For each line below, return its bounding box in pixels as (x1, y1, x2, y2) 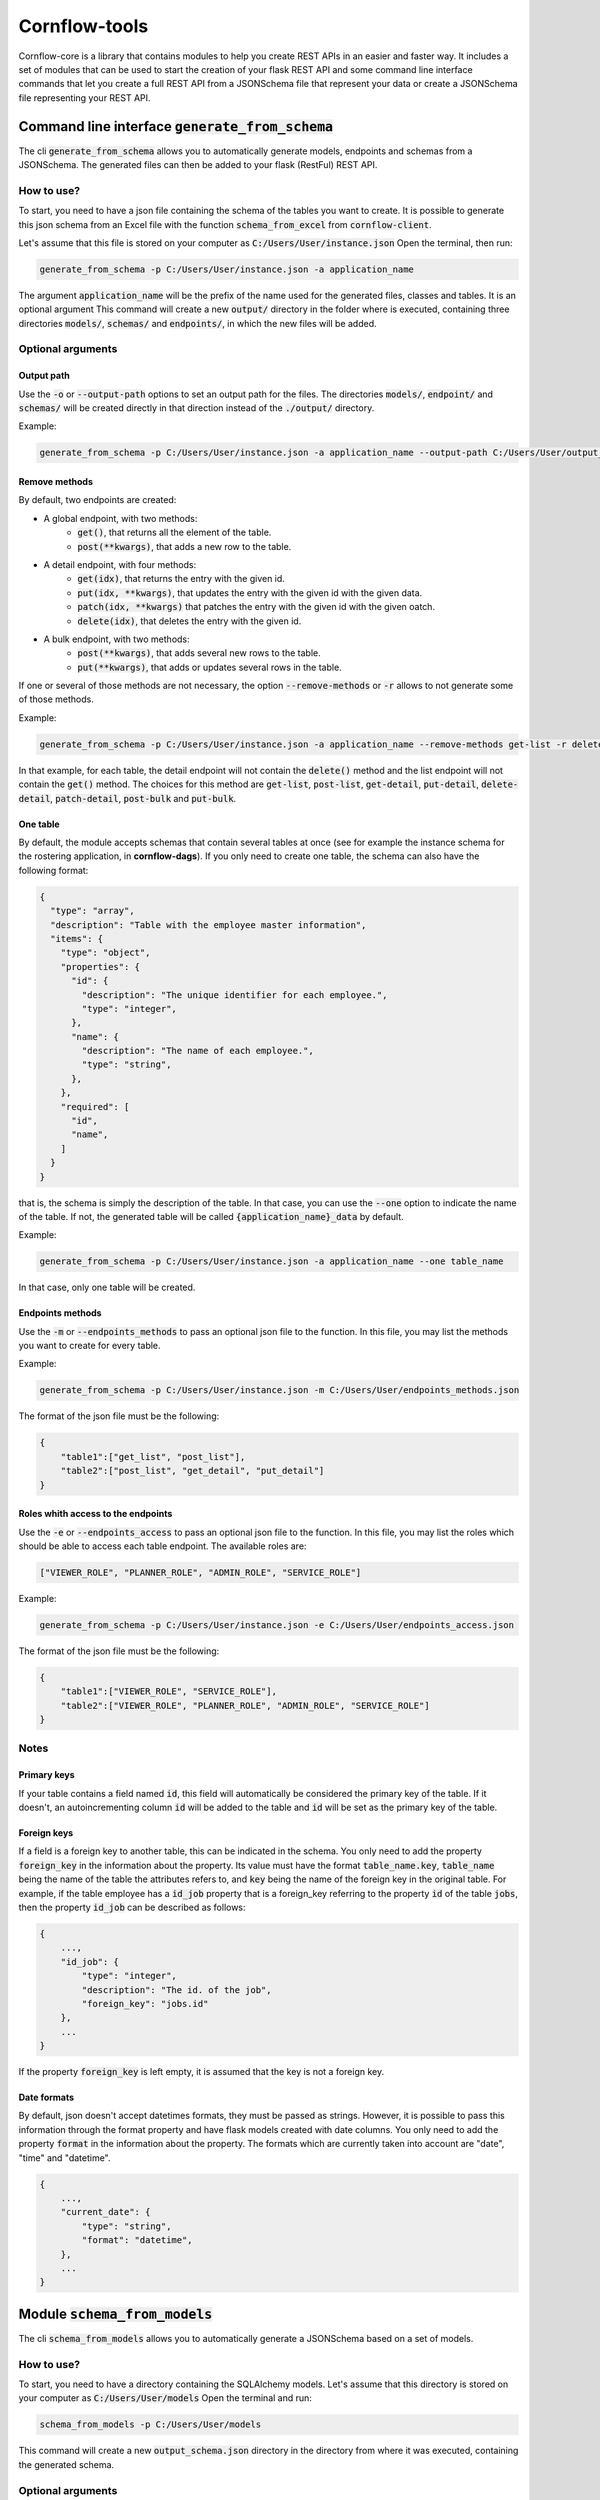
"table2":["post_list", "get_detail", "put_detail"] (60, 1465, 325, 1477)
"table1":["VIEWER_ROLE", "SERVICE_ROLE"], (60, 1686, 277, 1697)
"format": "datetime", (81, 2235, 194, 2246)
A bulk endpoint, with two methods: (43, 633, 190, 645)
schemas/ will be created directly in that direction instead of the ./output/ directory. (18, 402, 375, 414)
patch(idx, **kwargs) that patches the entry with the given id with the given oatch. (77, 601, 435, 613)
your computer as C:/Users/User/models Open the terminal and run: (18, 2392, 312, 2404)
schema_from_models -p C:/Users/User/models (39, 2419, 262, 2430)
